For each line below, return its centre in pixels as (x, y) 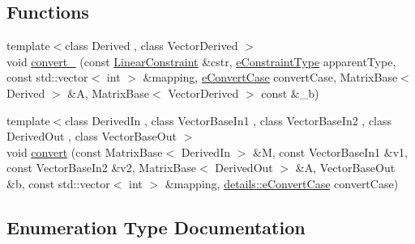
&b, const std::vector (58, 183)
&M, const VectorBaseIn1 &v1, (330, 151)
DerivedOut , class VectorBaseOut (92, 136)
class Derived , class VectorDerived (152, 46)
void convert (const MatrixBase (85, 151)
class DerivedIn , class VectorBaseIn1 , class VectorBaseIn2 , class (229, 120)
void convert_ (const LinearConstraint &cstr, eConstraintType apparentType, (201, 61)
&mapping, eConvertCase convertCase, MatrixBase (270, 77)
